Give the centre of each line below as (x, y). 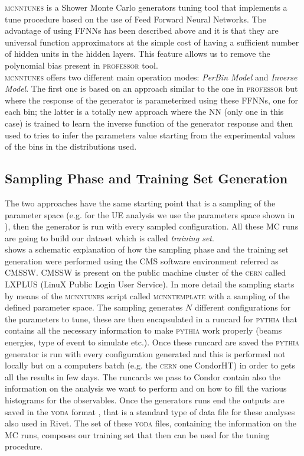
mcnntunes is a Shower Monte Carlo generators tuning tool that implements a (146, 7)
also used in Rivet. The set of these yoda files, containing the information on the (151, 423)
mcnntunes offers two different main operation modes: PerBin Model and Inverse (151, 77)
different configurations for (243, 307)
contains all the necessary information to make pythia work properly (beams (143, 330)
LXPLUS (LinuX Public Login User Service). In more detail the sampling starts (150, 284)
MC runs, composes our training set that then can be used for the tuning (137, 434)
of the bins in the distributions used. (71, 146)
